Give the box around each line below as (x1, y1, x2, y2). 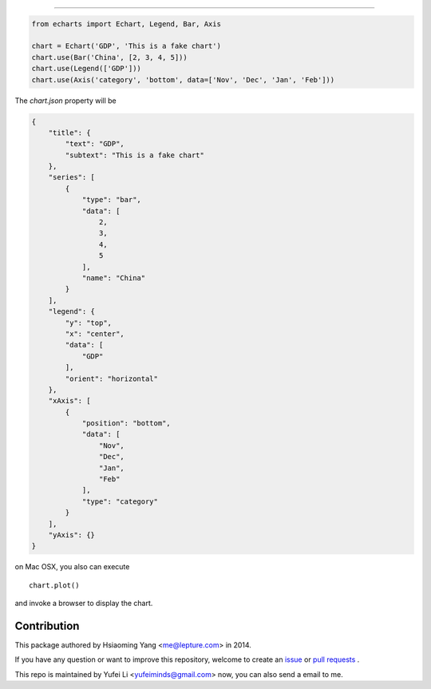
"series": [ (48, 172, 96, 182)
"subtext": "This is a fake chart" (65, 150, 205, 160)
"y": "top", (65, 318, 112, 327)
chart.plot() (29, 580, 80, 590)
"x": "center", (65, 329, 125, 339)
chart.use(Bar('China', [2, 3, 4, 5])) (31, 53, 188, 61)
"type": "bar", (81, 196, 141, 204)
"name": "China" (81, 273, 146, 283)
